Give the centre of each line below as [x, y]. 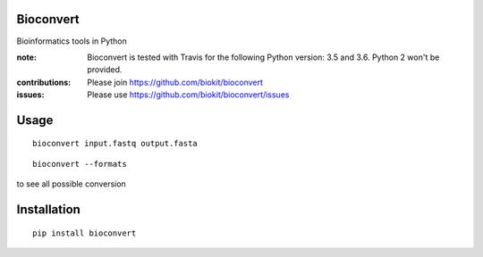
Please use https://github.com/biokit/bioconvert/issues [188, 95]
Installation [48, 210]
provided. [105, 70]
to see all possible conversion [72, 184]
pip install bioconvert [85, 233]
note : [27, 57]
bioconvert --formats [80, 164]
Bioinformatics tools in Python [72, 41]
